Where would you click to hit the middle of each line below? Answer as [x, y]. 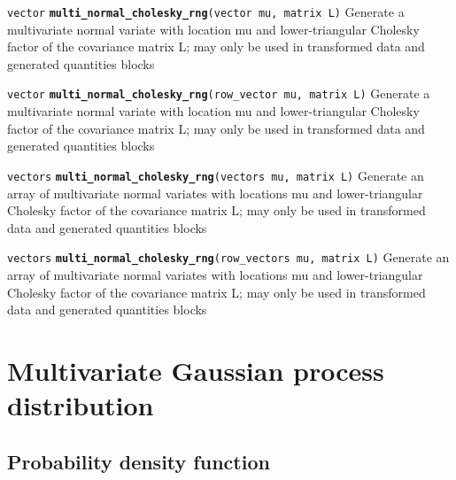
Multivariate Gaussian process [196, 370]
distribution [81, 405]
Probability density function [139, 461]
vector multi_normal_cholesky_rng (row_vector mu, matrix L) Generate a [219, 93]
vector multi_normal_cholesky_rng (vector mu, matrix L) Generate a [206, 12]
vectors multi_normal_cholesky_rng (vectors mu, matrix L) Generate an [216, 175]
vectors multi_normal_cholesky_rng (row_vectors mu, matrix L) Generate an [228, 257]
